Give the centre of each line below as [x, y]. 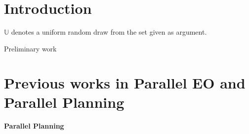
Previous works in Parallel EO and [125, 82]
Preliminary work [30, 48]
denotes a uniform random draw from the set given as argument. [109, 32]
